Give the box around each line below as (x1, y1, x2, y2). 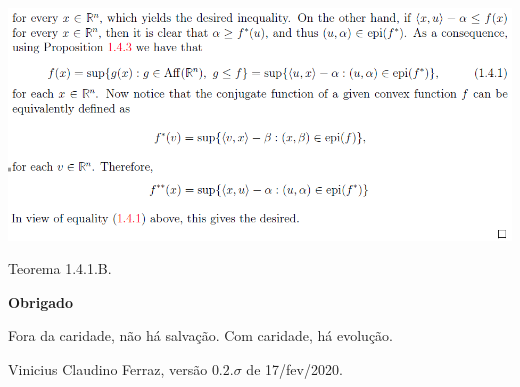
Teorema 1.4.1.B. (8, 258, 112, 279)
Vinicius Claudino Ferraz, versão (8, 358, 208, 379)
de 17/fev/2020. (246, 358, 343, 379)
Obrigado (8, 291, 74, 312)
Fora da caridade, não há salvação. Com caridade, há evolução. (8, 325, 393, 346)
